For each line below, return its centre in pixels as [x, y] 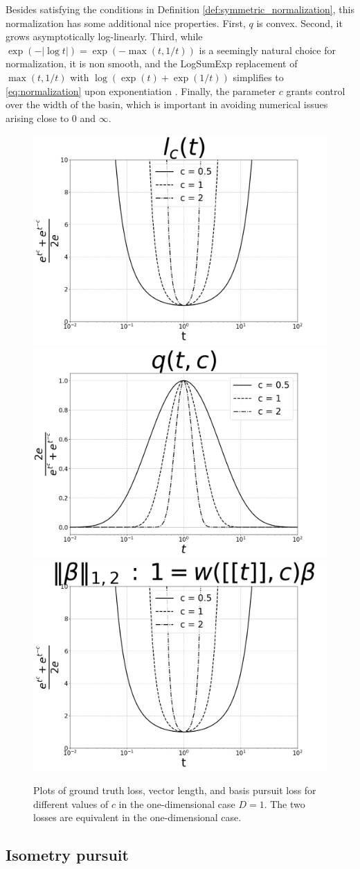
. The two [285, 803]
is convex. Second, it [299, 23]
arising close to [37, 118]
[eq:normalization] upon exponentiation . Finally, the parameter [141, 91]
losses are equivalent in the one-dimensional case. [137, 817]
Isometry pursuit [67, 855]
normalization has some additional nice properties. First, [126, 23]
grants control [316, 91]
